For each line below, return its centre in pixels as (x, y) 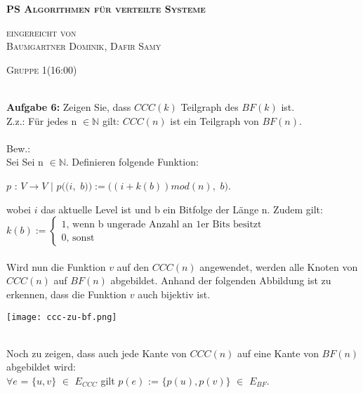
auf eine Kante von (278, 353)
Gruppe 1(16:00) (42, 69)
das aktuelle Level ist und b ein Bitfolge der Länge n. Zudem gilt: (182, 209)
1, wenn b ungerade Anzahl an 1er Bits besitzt (161, 224)
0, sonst (78, 238)
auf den (133, 266)
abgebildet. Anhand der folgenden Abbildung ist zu (221, 280)
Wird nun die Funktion (56, 266)
